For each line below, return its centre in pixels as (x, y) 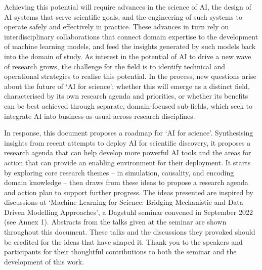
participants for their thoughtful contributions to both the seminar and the (120, 252)
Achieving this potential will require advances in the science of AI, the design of (128, 7)
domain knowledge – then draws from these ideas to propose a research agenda (126, 182)
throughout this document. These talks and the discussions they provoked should (130, 232)
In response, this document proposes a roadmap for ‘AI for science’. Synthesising (129, 133)
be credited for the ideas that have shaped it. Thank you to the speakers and (123, 241)
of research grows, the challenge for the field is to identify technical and (115, 66)
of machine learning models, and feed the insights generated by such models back (130, 46)
